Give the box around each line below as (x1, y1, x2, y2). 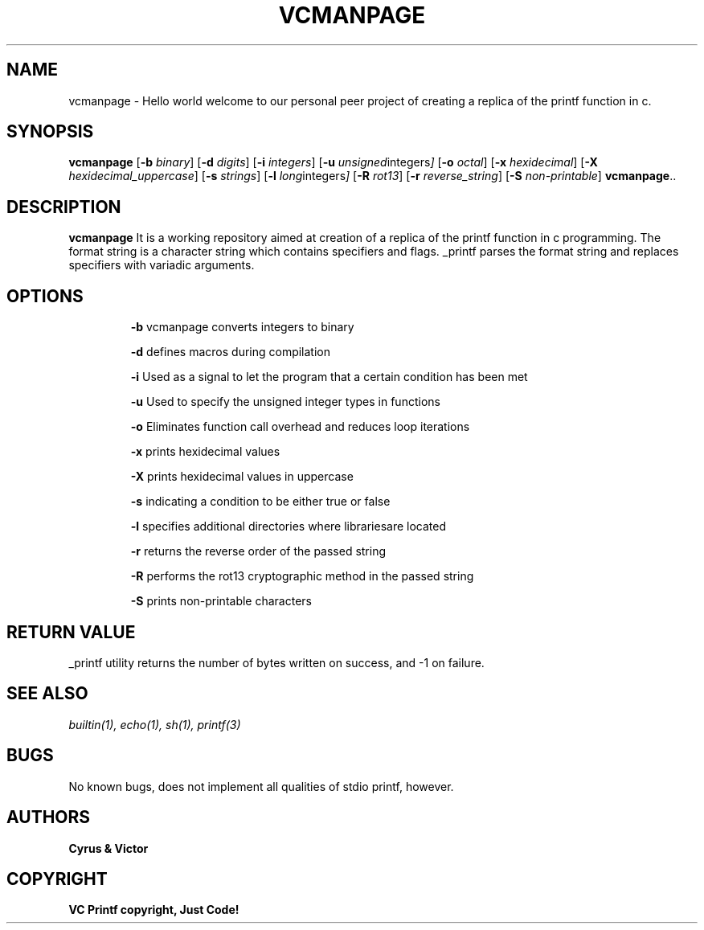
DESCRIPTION (6, 196, 121, 217)
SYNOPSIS (6, 121, 94, 142)
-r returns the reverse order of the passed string (130, 544, 387, 559)
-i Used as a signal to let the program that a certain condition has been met (130, 370, 528, 384)
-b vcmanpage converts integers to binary (130, 320, 354, 334)
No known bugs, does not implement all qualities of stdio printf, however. (68, 779, 454, 793)
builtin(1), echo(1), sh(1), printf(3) (68, 717, 241, 731)
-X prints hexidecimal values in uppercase (130, 469, 354, 484)
